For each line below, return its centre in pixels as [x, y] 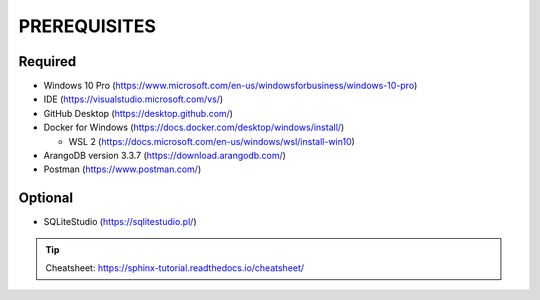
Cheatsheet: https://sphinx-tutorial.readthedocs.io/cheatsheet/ [175, 268]
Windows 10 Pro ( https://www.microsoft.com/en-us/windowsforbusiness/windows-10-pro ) [230, 86]
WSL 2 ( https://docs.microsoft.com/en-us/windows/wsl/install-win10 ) [211, 141]
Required [47, 61]
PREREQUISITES [87, 26]
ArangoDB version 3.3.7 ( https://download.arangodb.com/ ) [165, 156]
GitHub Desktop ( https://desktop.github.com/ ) [138, 113]
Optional [46, 198]
